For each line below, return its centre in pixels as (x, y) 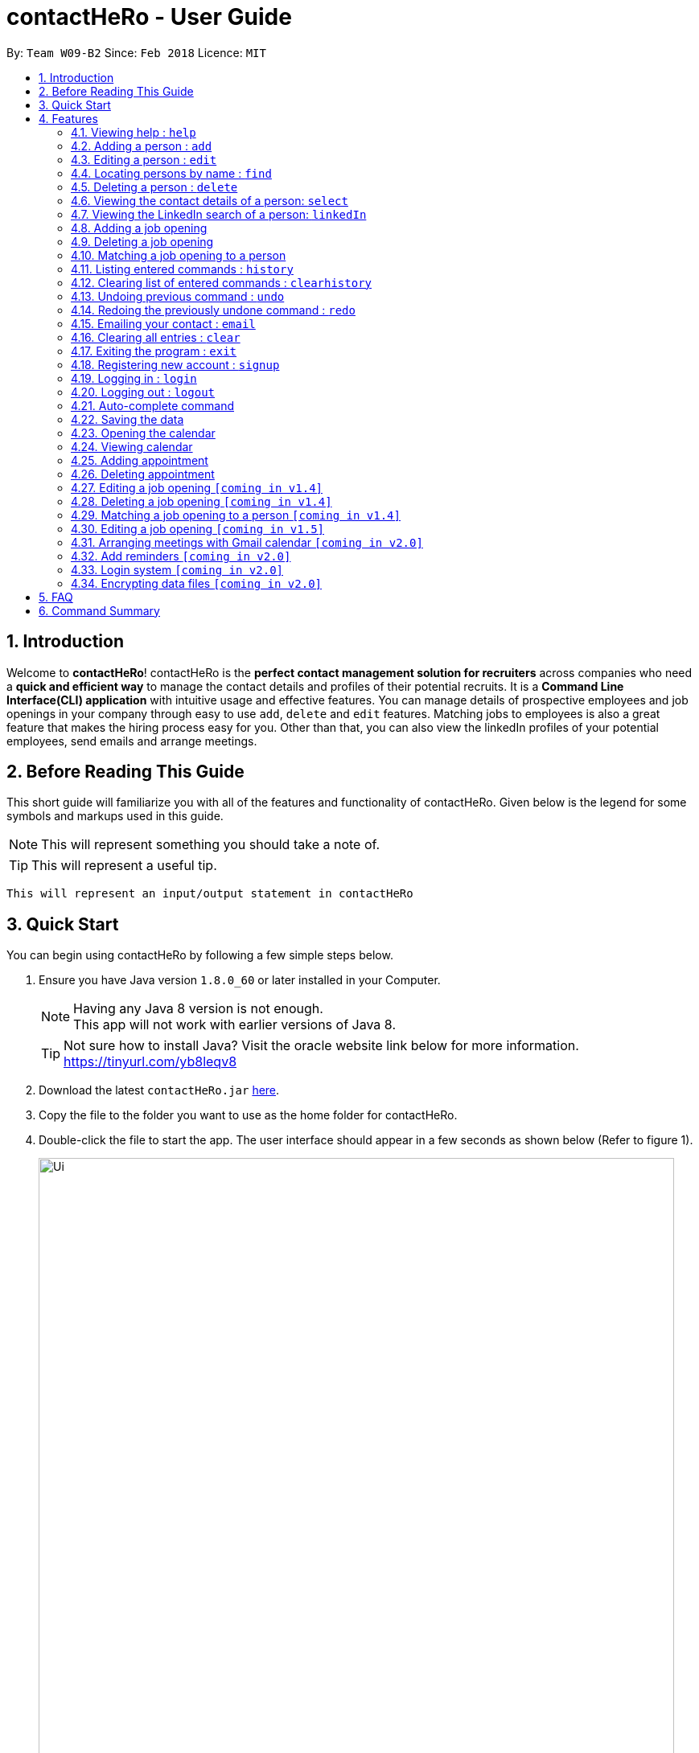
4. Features (68, 118)
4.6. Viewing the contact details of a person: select (210, 200)
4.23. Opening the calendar (143, 433)
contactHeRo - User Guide (149, 17)
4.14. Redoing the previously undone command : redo (213, 310)
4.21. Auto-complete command (152, 405)
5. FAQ (56, 597)
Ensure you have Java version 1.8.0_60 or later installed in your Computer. (240, 980)
